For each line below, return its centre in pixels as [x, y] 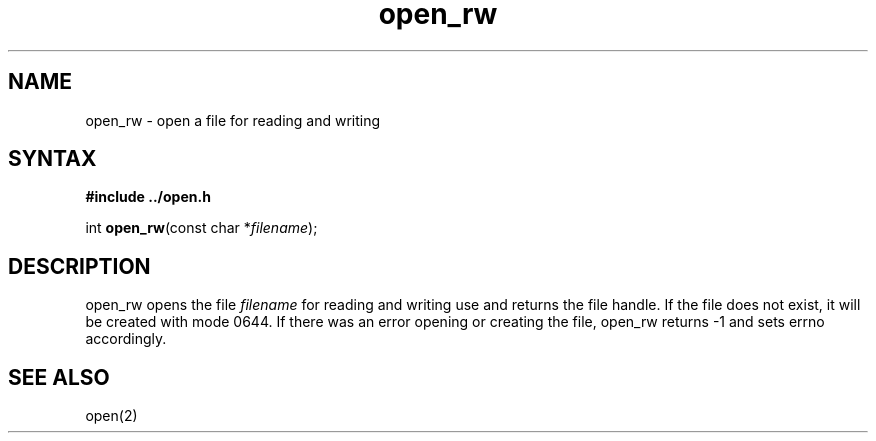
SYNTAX [52, 159]
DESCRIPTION [79, 266]
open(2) [111, 416]
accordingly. [126, 339]
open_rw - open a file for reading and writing [233, 120]
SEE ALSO [59, 377]
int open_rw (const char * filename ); [201, 228]
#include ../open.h [148, 197]
